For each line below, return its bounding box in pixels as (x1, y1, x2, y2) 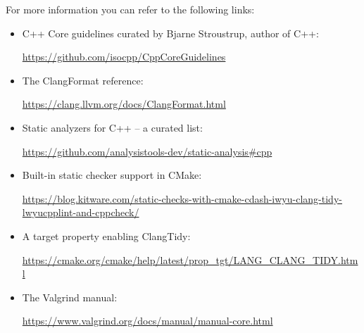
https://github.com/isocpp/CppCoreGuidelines (22, 49, 226, 64)
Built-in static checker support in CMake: (22, 168, 202, 182)
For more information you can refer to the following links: (6, 2, 255, 16)
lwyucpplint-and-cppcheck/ (22, 205, 139, 220)
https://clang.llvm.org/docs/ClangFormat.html (22, 96, 226, 111)
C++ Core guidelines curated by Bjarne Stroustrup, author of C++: (22, 25, 319, 40)
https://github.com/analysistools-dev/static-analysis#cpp (22, 144, 272, 158)
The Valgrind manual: (22, 289, 118, 304)
